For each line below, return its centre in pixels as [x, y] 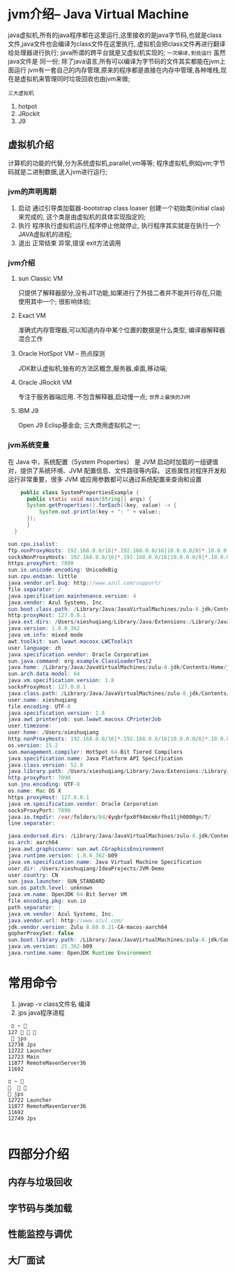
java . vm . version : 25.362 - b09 [50, 947]
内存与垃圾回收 [40, 1182]
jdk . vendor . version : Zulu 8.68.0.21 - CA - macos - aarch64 [88, 927]
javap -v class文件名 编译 [54, 1004]
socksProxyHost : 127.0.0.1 [47, 687]
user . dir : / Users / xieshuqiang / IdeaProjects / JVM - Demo [86, 868]
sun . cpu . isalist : [33, 544]
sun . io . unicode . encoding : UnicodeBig [63, 570]
